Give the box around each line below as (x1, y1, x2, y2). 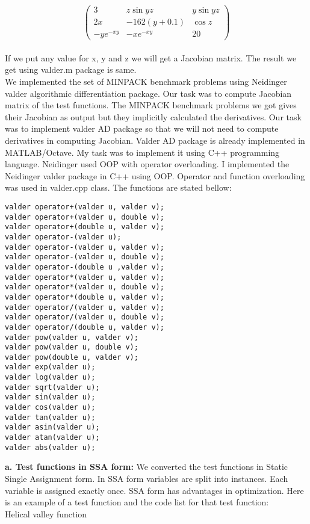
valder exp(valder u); (5, 363, 96, 372)
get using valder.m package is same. (5, 63, 137, 76)
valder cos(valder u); (5, 403, 96, 412)
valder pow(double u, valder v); (5, 353, 138, 362)
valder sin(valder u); (5, 393, 96, 402)
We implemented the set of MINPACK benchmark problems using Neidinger (5, 75, 287, 88)
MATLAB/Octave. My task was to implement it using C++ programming (5, 146, 280, 158)
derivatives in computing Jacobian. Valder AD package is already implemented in (5, 134, 305, 146)
